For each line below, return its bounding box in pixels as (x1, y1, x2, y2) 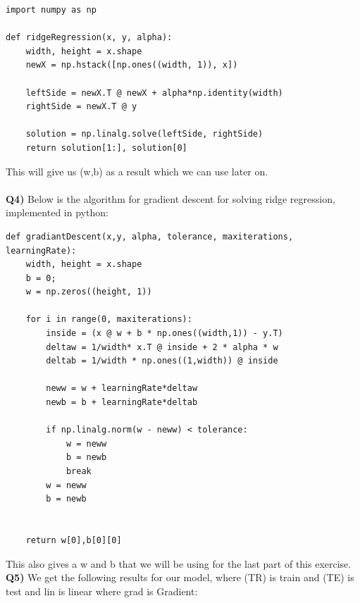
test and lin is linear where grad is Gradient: (6, 583, 198, 598)
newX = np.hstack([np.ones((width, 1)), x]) (25, 60, 238, 70)
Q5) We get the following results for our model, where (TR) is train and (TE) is (6, 570, 354, 585)
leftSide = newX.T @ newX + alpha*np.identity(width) (25, 87, 283, 98)
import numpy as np (6, 5, 97, 15)
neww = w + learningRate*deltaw (46, 383, 198, 394)
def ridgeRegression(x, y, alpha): (6, 32, 173, 43)
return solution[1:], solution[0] (25, 142, 187, 153)
